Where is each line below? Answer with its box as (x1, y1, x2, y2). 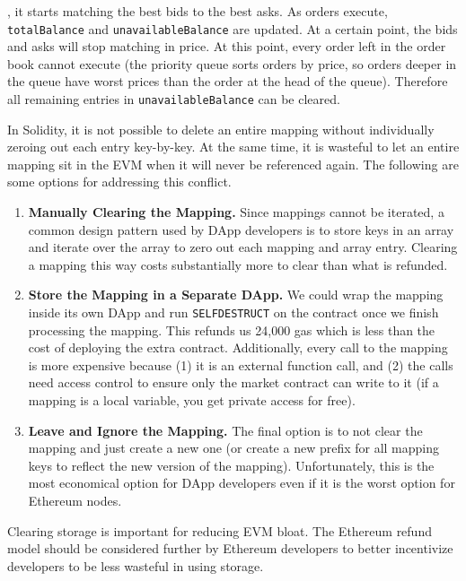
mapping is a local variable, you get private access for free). (28, 391, 356, 410)
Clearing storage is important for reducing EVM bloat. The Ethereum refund (7, 521, 432, 540)
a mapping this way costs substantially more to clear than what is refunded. (28, 255, 448, 273)
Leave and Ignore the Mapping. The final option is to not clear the (28, 421, 423, 439)
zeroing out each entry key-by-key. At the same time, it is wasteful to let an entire (7, 137, 460, 156)
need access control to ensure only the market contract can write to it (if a (28, 373, 439, 392)
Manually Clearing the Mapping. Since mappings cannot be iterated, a (28, 203, 444, 221)
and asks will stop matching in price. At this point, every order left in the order (7, 37, 446, 56)
